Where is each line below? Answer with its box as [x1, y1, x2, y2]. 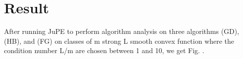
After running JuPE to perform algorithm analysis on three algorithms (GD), [4, 26, 240, 36]
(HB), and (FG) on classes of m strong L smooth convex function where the [4, 35, 235, 46]
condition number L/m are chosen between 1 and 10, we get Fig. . [4, 45, 204, 56]
